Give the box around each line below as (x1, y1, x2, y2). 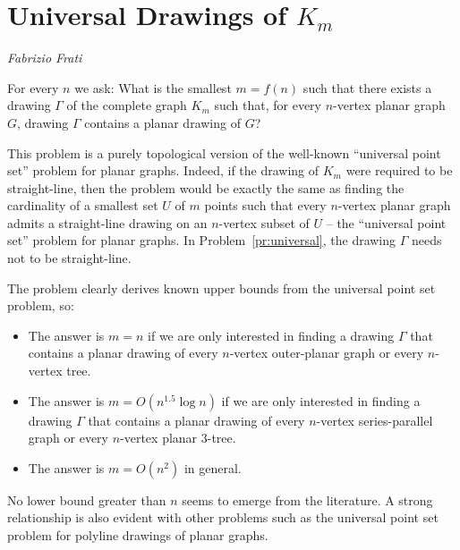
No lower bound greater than (7, 490, 166, 509)
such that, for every (214, 96, 321, 114)
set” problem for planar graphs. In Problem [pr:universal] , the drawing (7, 231, 396, 250)
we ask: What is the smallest (74, 78, 232, 97)
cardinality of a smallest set (7, 196, 158, 215)
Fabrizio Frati (7, 48, 82, 67)
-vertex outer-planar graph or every (229, 343, 424, 362)
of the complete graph (66, 96, 187, 114)
